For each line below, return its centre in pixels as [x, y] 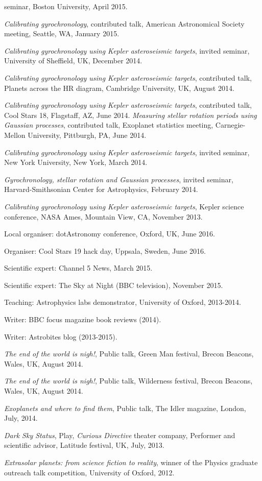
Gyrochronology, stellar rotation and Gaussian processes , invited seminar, [119, 179]
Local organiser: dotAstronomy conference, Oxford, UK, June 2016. [110, 234]
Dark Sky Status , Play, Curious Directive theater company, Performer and [120, 435]
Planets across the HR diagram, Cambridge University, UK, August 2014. [119, 88]
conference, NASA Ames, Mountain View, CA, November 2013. [103, 216]
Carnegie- [230, 125]
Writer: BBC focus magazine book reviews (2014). [83, 319]
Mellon [15, 135]
